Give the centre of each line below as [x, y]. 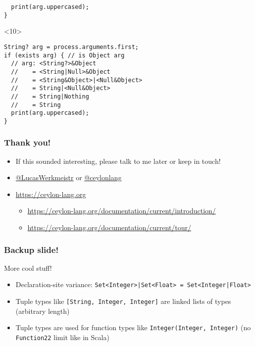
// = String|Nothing [50, 96]
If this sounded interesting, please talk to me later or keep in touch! [118, 161]
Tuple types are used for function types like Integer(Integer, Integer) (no [133, 327]
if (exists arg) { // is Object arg [64, 55]
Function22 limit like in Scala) [62, 337]
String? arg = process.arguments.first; [72, 47]
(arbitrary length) [43, 311]
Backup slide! [31, 249]
